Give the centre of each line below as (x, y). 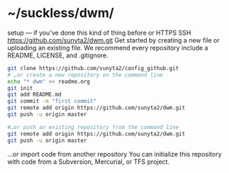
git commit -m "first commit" (52, 101)
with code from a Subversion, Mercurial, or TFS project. (89, 162)
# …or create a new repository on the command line (85, 75)
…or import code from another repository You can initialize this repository (114, 154)
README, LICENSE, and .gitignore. (58, 55)
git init (20, 88)
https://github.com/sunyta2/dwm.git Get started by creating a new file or (113, 40)
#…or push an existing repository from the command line (93, 127)
